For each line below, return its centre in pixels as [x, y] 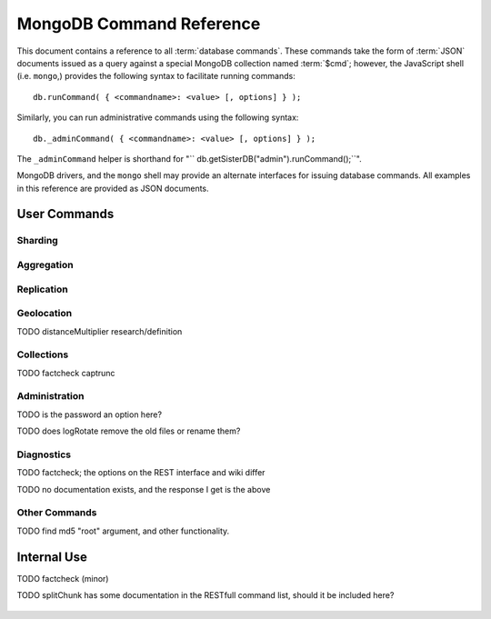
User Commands [65, 214]
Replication [42, 289]
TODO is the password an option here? [90, 414]
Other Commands [57, 513]
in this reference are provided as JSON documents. [113, 188]
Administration [50, 396]
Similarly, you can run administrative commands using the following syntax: [158, 117]
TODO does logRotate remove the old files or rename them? [129, 431]
